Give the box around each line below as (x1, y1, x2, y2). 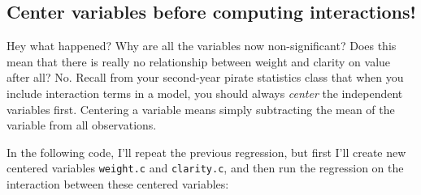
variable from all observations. (7, 117, 157, 134)
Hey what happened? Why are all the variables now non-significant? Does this (7, 37, 397, 54)
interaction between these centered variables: (7, 176, 229, 193)
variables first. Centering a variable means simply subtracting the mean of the (7, 100, 395, 117)
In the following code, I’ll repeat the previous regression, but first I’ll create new (7, 143, 406, 160)
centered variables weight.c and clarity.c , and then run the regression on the (7, 159, 404, 176)
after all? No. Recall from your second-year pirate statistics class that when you (7, 69, 404, 86)
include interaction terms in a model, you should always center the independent (7, 84, 403, 101)
